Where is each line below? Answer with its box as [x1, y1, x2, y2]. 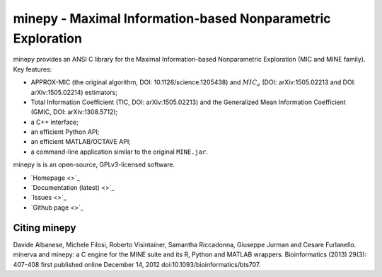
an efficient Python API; [30, 128, 100, 136]
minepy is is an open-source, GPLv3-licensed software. [13, 160, 175, 169]
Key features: [13, 64, 52, 74]
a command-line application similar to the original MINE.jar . [30, 147, 209, 156]
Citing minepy [13, 222, 76, 234]
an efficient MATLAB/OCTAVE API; [30, 137, 131, 146]
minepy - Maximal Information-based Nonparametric [13, 11, 332, 26]
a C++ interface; [30, 118, 79, 126]
